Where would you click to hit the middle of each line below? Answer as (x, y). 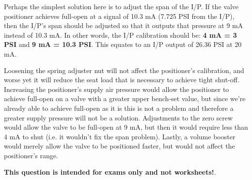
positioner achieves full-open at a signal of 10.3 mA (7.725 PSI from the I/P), (119, 16)
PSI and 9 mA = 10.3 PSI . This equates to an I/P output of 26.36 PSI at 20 (123, 44)
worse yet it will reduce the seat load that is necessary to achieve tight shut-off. (122, 80)
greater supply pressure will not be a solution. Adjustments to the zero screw (118, 117)
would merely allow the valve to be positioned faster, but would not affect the (119, 146)
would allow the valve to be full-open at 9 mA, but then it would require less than (126, 127)
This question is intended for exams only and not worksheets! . (110, 172)
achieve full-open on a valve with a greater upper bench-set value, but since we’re (125, 98)
